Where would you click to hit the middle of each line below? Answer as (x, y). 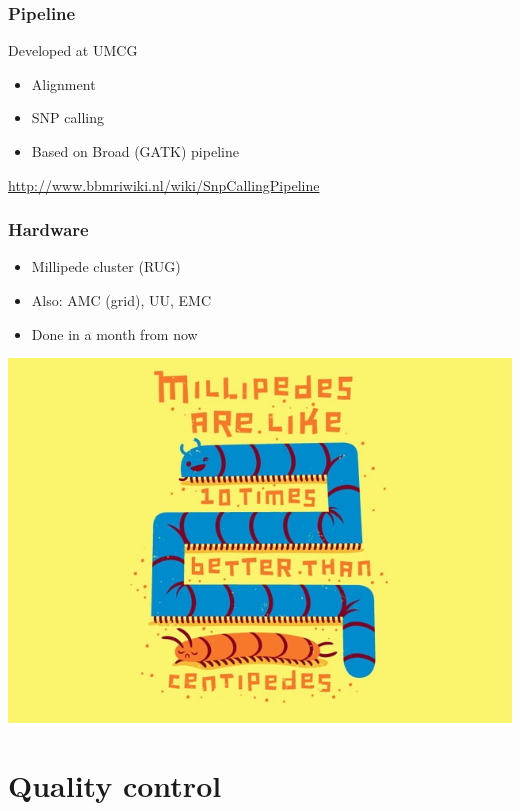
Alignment (63, 83)
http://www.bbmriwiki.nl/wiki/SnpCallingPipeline (164, 184)
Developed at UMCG (73, 50)
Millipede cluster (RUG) (106, 266)
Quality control (115, 785)
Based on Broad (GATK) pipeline (135, 151)
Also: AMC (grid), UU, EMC (121, 300)
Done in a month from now (114, 333)
